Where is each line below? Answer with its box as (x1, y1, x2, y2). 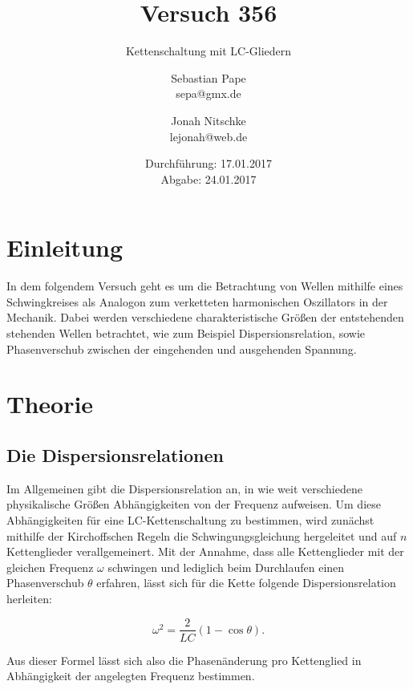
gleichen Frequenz (6, 558, 94, 575)
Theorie (6, 387, 94, 420)
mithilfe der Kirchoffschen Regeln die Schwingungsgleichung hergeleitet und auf (6, 527, 397, 544)
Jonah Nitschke (171, 111, 246, 128)
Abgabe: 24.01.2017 (160, 170, 257, 187)
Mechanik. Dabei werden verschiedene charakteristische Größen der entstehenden (6, 309, 404, 326)
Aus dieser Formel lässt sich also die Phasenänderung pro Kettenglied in (6, 651, 362, 668)
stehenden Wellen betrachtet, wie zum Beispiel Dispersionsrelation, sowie (6, 325, 365, 341)
